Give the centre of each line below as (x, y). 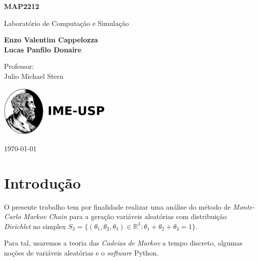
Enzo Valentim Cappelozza (51, 40)
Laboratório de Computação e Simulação (66, 23)
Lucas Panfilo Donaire (43, 49)
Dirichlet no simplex (35, 226)
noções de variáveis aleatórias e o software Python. (81, 253)
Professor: (19, 66)
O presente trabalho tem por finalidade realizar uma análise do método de (118, 206)
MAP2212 (22, 6)
